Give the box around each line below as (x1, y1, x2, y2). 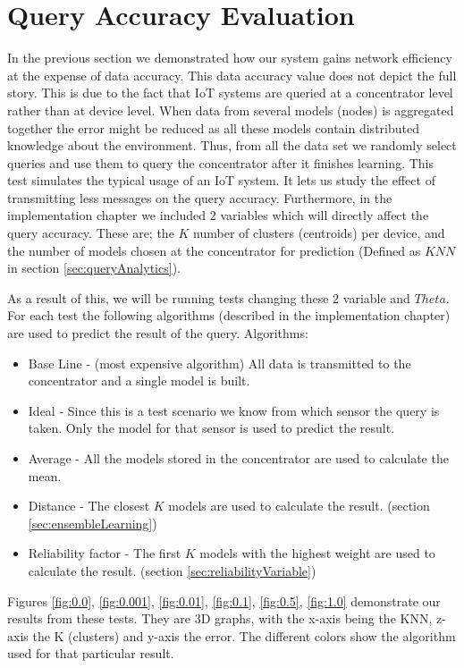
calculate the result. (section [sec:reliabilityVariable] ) (28, 561, 316, 579)
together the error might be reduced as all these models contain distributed (7, 118, 419, 137)
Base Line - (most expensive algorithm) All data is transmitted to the (28, 353, 411, 372)
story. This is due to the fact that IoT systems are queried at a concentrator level (7, 83, 453, 102)
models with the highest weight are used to (199, 544, 435, 562)
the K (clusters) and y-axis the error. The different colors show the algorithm (32, 626, 456, 645)
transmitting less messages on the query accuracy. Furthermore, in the (7, 188, 392, 207)
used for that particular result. (7, 644, 174, 663)
